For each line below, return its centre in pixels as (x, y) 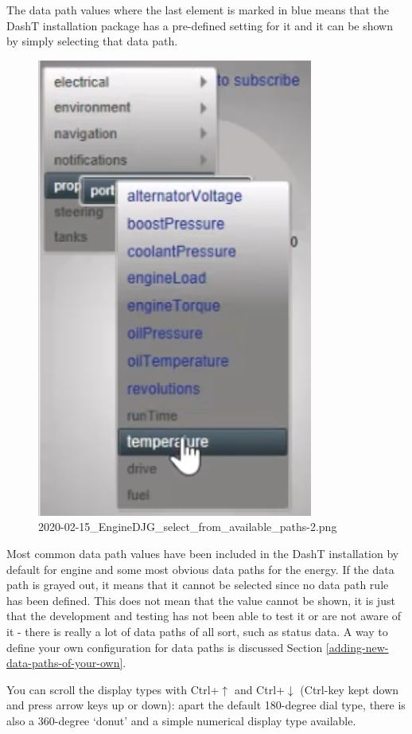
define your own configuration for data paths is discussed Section (165, 647)
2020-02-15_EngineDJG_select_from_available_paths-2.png (188, 527)
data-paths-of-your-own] (65, 663)
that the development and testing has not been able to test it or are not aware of (204, 616)
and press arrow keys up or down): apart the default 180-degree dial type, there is (206, 705)
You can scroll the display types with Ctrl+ (113, 689)
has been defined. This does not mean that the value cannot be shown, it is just (201, 600)
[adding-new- (357, 647)
